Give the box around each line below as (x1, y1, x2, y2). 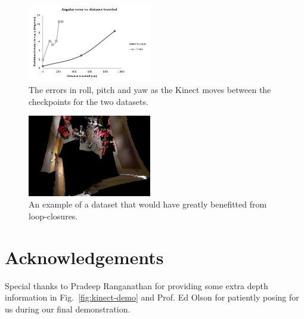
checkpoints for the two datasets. (29, 95, 148, 107)
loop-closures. (29, 210, 78, 222)
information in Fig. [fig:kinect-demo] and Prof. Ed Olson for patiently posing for (5, 291, 299, 303)
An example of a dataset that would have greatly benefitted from (29, 198, 267, 210)
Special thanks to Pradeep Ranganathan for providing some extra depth (5, 279, 268, 292)
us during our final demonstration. (5, 302, 131, 315)
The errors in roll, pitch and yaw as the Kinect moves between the (29, 83, 271, 96)
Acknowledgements (5, 244, 164, 269)
